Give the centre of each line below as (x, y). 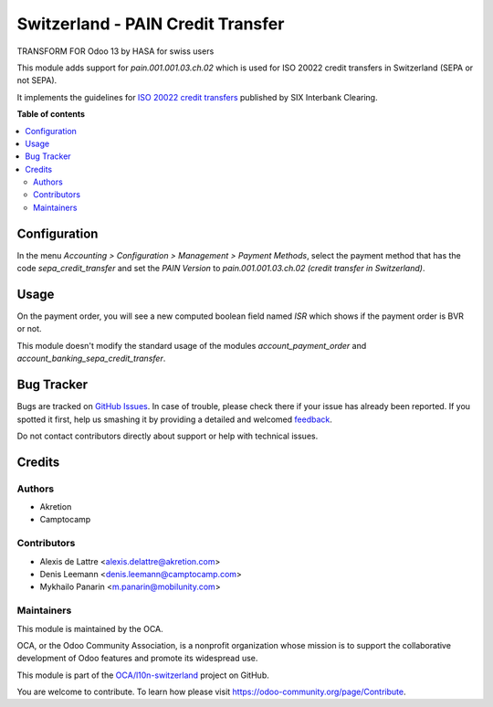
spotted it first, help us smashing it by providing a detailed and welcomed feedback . (175, 419)
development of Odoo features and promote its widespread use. (137, 659)
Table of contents (51, 114)
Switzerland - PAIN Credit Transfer (151, 24)
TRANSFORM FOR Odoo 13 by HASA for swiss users (115, 51)
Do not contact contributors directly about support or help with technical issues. (168, 436)
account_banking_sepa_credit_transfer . (91, 359)
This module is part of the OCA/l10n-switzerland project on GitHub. (143, 675)
